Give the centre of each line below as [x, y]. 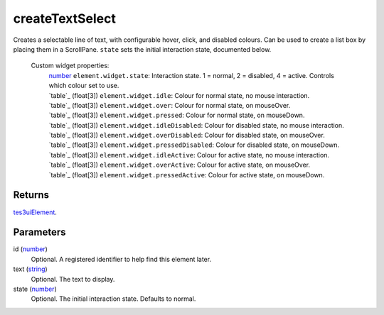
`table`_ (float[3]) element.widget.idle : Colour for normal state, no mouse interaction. [179, 95]
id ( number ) [30, 249]
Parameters [39, 232]
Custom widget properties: [70, 66]
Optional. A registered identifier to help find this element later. [121, 259]
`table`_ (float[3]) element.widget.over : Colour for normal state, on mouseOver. [170, 105]
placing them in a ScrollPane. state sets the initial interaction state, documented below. [142, 49]
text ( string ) [30, 269]
